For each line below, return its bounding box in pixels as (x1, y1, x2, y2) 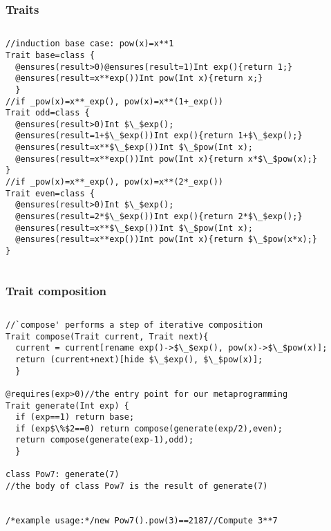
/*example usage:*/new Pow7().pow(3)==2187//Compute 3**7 (6, 516, 278, 526)
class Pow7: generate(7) (6, 469, 120, 480)
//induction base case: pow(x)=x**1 (6, 39, 174, 49)
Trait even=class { (6, 188, 95, 198)
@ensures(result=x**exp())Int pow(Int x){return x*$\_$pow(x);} (15, 153, 318, 164)
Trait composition (6, 281, 107, 299)
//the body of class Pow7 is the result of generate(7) (6, 481, 268, 492)
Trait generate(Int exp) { (6, 400, 129, 411)
